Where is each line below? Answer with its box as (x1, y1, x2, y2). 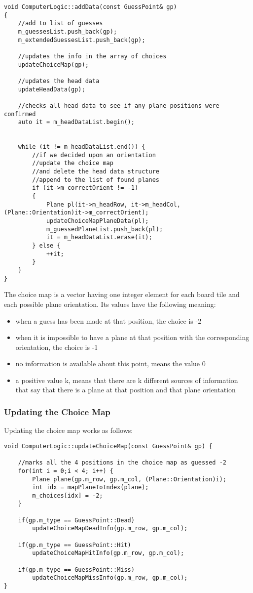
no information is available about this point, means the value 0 (15, 358, 206, 369)
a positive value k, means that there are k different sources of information (15, 375, 238, 385)
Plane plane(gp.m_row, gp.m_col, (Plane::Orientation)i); (32, 475, 227, 483)
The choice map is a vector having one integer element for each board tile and (4, 289, 240, 299)
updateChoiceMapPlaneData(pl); (46, 217, 149, 225)
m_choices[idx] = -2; (32, 492, 103, 499)
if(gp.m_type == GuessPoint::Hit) (18, 541, 131, 549)
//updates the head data (18, 77, 100, 85)
